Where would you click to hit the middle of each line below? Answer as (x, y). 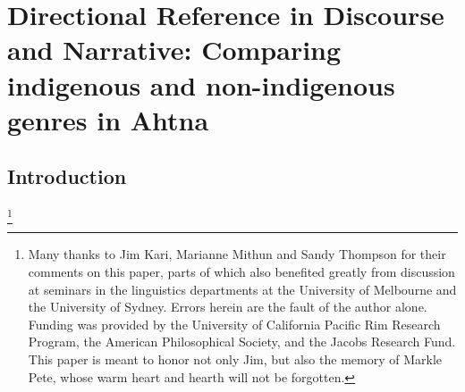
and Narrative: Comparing (174, 50)
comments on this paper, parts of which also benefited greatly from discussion (241, 272)
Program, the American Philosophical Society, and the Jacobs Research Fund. (242, 342)
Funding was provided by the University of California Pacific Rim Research (234, 324)
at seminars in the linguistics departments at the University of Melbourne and (242, 289)
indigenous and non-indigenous (201, 84)
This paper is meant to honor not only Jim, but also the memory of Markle (235, 359)
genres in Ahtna (108, 119)
